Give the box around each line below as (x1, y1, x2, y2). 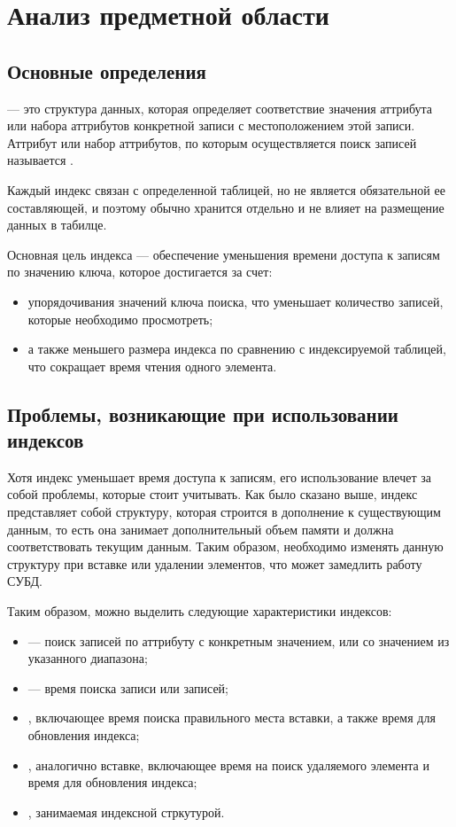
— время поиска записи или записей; (27, 678, 228, 697)
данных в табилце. (7, 215, 107, 234)
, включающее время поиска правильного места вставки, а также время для (27, 708, 436, 727)
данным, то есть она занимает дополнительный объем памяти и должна (7, 519, 394, 538)
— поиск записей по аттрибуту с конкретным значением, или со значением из (27, 631, 450, 650)
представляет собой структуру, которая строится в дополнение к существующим (7, 503, 441, 521)
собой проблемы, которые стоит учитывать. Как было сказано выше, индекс (7, 485, 418, 503)
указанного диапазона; (27, 649, 148, 667)
